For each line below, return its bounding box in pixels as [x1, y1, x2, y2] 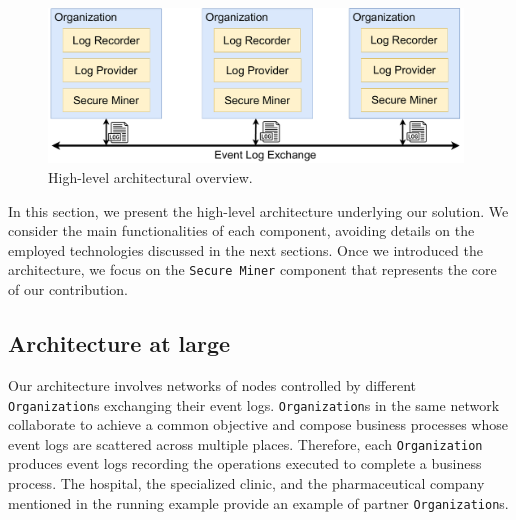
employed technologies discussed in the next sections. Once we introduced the [8, 239, 483, 260]
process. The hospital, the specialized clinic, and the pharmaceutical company [8, 473, 485, 493]
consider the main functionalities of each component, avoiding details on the [8, 220, 475, 241]
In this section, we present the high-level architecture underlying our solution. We [8, 200, 509, 221]
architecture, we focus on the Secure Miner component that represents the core [8, 259, 497, 280]
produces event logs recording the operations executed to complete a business [8, 453, 482, 474]
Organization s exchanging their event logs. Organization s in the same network [8, 394, 500, 415]
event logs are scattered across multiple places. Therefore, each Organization [8, 433, 483, 454]
